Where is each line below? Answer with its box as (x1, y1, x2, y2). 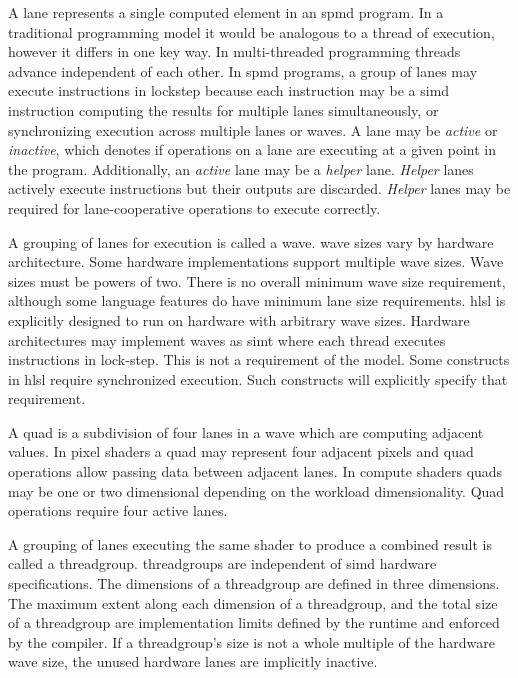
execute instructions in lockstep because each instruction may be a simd (8, 80, 450, 101)
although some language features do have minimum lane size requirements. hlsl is (8, 290, 506, 311)
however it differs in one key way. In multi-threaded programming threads (8, 41, 461, 62)
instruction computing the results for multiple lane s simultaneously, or (8, 99, 439, 120)
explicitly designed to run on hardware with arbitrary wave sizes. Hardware (8, 309, 470, 330)
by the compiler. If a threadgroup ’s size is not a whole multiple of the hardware (8, 631, 495, 652)
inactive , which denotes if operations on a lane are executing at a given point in (8, 139, 497, 160)
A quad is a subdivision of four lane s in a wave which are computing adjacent (8, 421, 484, 442)
